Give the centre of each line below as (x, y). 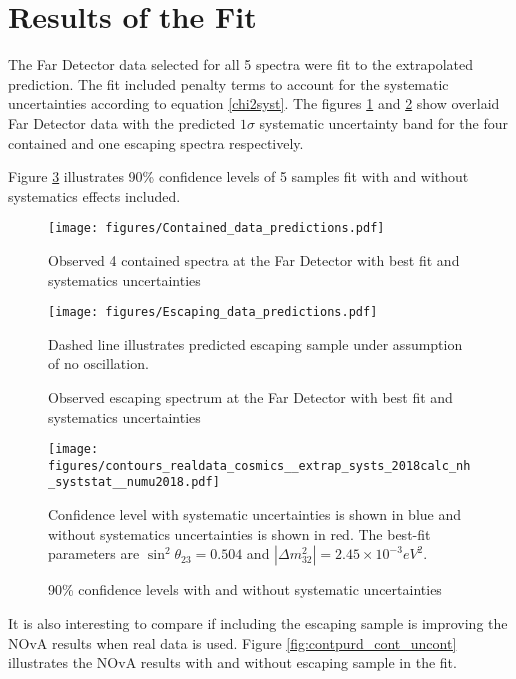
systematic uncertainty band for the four (383, 122)
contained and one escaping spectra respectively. (156, 142)
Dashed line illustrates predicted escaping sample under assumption (255, 343)
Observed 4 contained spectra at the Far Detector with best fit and (254, 259)
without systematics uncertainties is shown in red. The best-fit (239, 533)
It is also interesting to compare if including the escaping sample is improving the (258, 622)
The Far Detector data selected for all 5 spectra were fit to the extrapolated (241, 64)
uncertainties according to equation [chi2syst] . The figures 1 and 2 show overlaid (254, 103)
